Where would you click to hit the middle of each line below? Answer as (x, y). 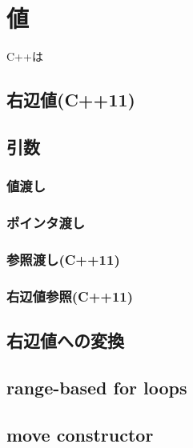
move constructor (80, 434)
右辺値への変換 (65, 340)
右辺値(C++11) (71, 100)
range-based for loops (97, 387)
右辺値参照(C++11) (70, 296)
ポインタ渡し (46, 223)
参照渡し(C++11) (63, 259)
